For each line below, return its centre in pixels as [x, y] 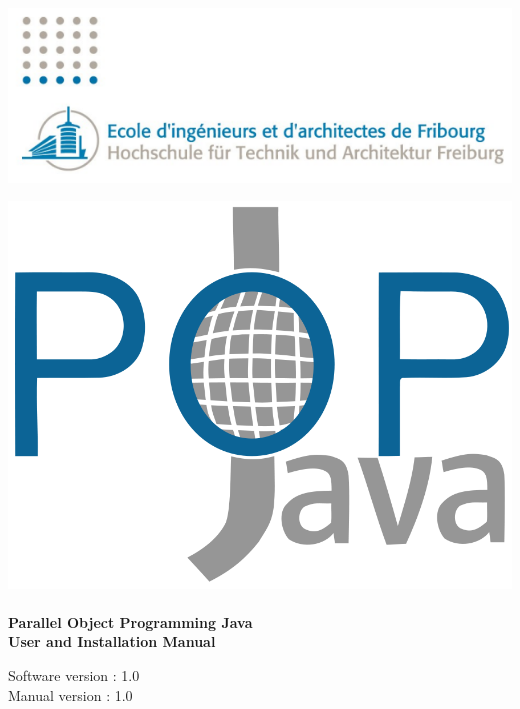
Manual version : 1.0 [70, 694]
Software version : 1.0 [74, 674]
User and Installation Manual [112, 641]
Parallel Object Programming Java [130, 621]
